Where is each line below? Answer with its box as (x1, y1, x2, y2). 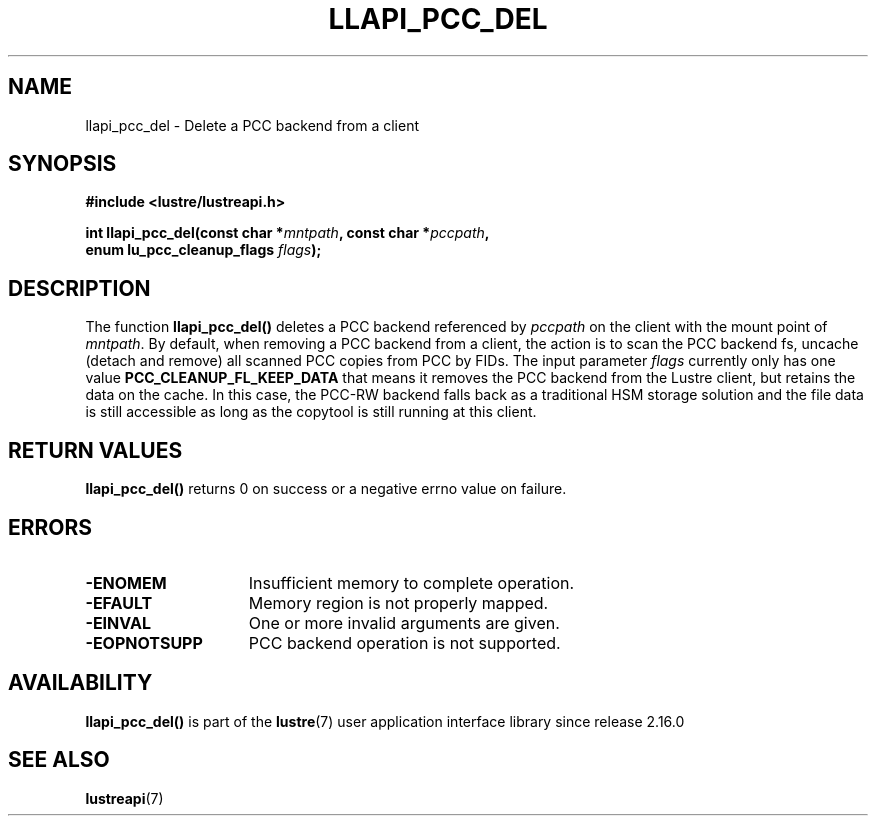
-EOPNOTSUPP (85, 632, 203, 653)
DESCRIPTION (8, 275, 151, 301)
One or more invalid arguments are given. (248, 612, 560, 633)
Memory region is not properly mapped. (248, 592, 549, 613)
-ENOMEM (85, 572, 167, 593)
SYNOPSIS (8, 151, 117, 177)
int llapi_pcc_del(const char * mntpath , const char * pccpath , (85, 224, 490, 242)
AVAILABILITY (8, 670, 153, 696)
